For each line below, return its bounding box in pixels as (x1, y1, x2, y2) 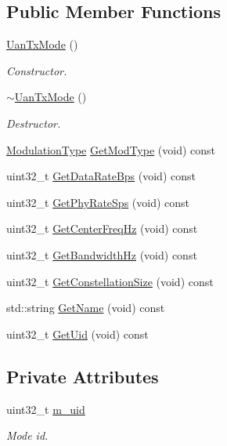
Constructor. (6, 62, 67, 78)
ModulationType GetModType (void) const (6, 141, 216, 158)
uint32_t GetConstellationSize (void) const (6, 273, 214, 289)
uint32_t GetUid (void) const (6, 325, 149, 342)
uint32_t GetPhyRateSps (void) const (6, 194, 190, 210)
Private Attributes (6, 364, 159, 388)
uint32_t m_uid (6, 401, 85, 417)
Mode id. (6, 427, 49, 444)
